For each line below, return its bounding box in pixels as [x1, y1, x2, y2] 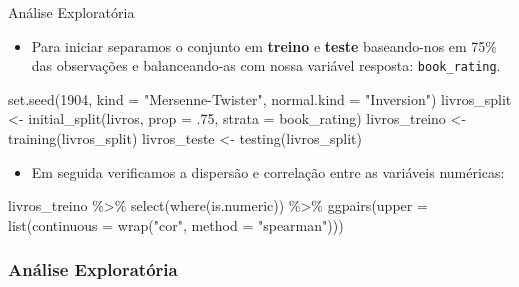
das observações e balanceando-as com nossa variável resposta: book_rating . [31, 55, 501, 76]
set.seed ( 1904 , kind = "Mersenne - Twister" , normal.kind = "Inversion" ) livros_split [8, 88, 512, 109]
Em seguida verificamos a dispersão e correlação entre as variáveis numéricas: [31, 161, 505, 182]
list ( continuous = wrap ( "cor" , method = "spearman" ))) [8, 214, 344, 235]
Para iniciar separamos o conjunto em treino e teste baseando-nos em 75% [31, 35, 498, 56]
